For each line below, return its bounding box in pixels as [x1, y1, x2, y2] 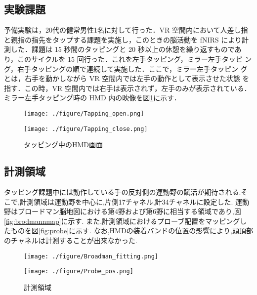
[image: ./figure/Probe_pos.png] [24, 268, 133, 275]
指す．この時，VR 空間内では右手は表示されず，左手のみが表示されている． [4, 83, 251, 93]
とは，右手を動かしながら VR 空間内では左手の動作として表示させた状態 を [4, 73, 250, 84]
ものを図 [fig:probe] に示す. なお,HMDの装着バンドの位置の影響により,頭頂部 [10, 225, 253, 236]
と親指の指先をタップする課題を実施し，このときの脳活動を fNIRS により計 [4, 34, 249, 44]
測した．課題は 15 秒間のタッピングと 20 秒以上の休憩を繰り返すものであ [4, 44, 242, 54]
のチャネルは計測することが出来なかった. [4, 235, 137, 246]
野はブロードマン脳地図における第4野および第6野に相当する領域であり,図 [4, 206, 241, 216]
